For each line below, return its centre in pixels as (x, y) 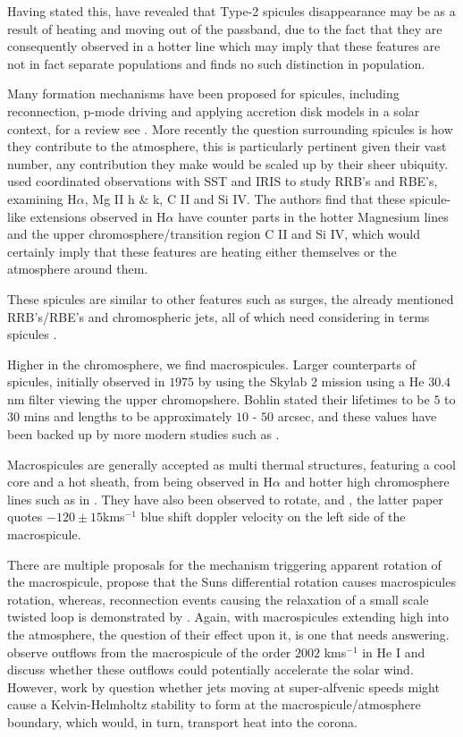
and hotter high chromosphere (367, 482)
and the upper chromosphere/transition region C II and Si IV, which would (214, 234)
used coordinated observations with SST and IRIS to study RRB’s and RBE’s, (223, 181)
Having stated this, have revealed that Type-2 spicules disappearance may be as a (231, 11)
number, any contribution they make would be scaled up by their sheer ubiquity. (228, 163)
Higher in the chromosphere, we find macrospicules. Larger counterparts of (211, 364)
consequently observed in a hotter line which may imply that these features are (224, 46)
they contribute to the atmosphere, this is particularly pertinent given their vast (227, 146)
